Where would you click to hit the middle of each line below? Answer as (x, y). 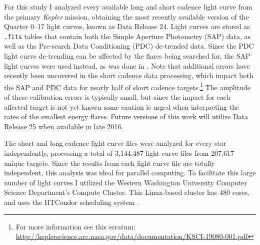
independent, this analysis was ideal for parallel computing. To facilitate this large (130, 173)
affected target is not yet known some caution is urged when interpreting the (122, 106)
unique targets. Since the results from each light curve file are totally (109, 163)
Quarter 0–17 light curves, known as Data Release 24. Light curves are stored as (127, 26)
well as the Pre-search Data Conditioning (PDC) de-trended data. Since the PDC (129, 46)
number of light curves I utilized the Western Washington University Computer (126, 182)
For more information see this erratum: (75, 226)
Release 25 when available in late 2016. (64, 126)
